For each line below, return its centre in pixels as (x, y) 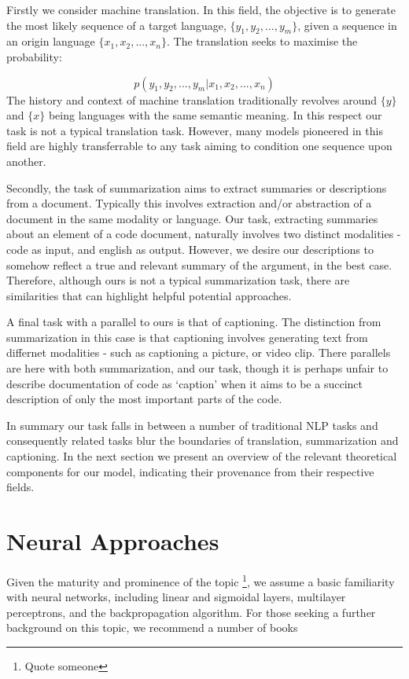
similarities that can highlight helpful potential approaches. (149, 295)
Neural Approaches (113, 541)
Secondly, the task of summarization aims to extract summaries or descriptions (197, 187)
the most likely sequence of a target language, (116, 25)
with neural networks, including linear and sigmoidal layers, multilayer (176, 597)
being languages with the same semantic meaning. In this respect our (215, 115)
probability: (34, 56)
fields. (20, 487)
